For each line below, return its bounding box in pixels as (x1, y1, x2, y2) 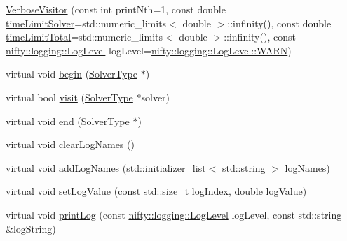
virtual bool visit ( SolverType (6, 89, 133, 104)
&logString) (6, 221, 56, 235)
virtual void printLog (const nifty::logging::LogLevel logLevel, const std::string (6, 207, 342, 221)
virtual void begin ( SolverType (6, 66, 137, 81)
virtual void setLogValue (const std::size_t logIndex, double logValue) (6, 184, 307, 198)
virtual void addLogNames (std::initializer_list (6, 160, 206, 175)
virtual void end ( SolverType (6, 113, 130, 128)
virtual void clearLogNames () (6, 137, 135, 152)
